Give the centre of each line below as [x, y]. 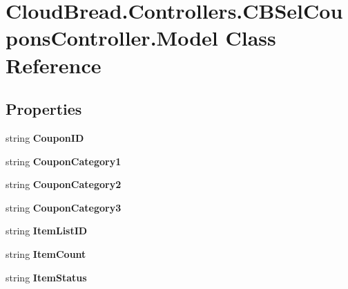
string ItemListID [47, 231]
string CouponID [45, 137]
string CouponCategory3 [64, 207]
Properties [44, 109]
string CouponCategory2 [64, 184]
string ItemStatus [46, 277]
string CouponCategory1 [64, 161]
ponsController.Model [112, 38]
